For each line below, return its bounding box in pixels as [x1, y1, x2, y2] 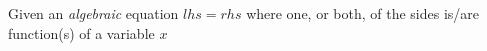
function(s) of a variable [8, 22, 155, 43]
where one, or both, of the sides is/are [246, 3, 480, 23]
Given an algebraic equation [8, 3, 179, 23]
